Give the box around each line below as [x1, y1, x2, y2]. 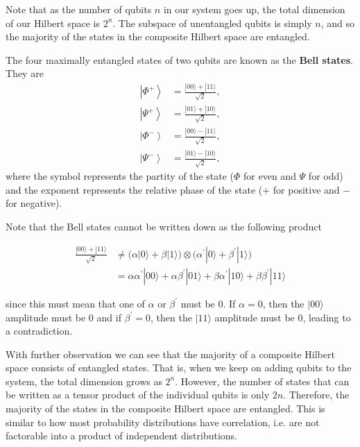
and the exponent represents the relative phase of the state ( [6, 182, 263, 196]
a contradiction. [6, 323, 73, 338]
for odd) [308, 169, 343, 183]
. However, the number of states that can [175, 373, 350, 388]
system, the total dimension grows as [6, 373, 162, 388]
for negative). [6, 196, 62, 210]
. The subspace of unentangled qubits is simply [112, 15, 312, 30]
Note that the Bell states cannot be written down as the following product [6, 219, 322, 233]
